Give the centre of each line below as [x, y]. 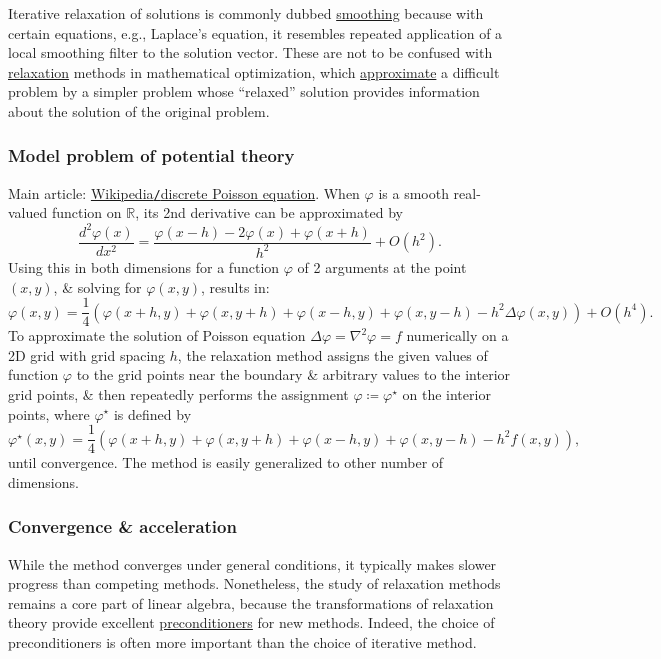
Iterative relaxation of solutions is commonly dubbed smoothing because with [246, 13]
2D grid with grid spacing [87, 354]
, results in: [235, 286]
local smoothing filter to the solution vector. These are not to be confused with [250, 52]
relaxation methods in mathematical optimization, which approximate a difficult [254, 71]
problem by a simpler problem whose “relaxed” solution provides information [244, 91]
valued [28, 212]
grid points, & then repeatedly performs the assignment [178, 393]
